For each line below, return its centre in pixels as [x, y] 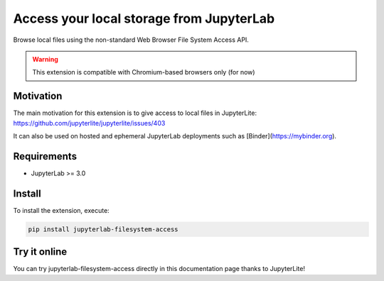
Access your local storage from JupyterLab [144, 18]
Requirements [45, 156]
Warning [45, 59]
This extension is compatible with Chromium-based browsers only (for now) [144, 72]
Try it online [40, 252]
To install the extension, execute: [61, 210]
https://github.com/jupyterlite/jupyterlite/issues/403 [89, 123]
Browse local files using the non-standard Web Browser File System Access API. [131, 40]
